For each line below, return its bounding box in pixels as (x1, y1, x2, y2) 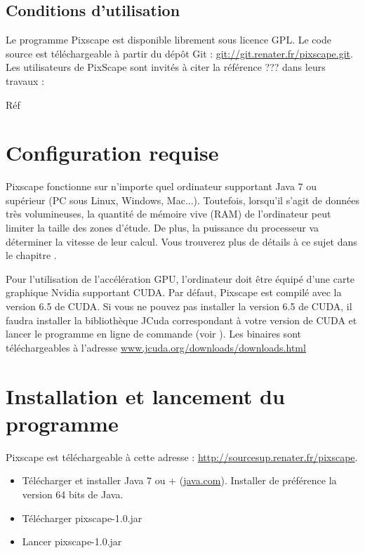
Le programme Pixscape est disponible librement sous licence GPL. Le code (6, 32, 331, 47)
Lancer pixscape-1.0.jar (22, 534, 122, 549)
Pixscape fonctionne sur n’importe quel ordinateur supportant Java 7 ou (6, 179, 317, 194)
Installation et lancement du (6, 381, 285, 410)
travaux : (6, 73, 44, 88)
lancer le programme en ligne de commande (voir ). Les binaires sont (6, 326, 301, 341)
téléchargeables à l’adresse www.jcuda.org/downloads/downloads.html (6, 340, 306, 354)
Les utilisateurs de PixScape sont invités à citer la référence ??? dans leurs (6, 60, 326, 74)
